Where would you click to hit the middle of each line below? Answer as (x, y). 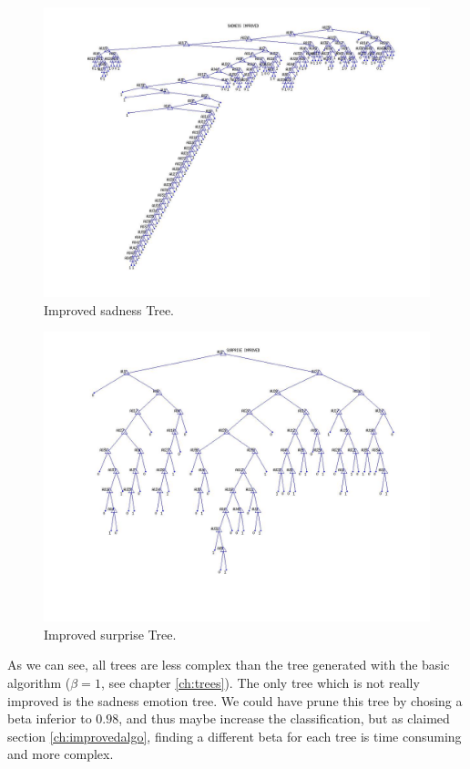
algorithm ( (39, 682)
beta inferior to (50, 718)
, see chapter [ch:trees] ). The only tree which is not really (260, 682)
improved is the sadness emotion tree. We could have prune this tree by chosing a (235, 700)
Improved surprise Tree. (110, 634)
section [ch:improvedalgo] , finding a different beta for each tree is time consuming (235, 736)
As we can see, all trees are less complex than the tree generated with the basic (229, 665)
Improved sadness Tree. (109, 309)
